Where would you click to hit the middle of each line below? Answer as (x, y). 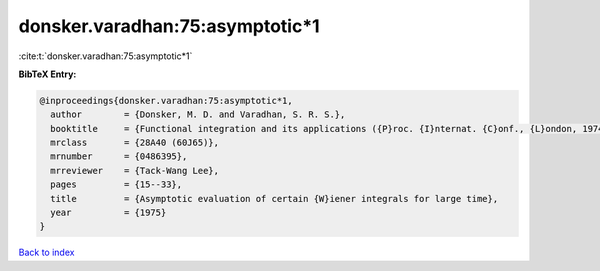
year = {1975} (108, 213)
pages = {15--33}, (116, 184)
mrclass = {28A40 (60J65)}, (135, 143)
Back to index (46, 252)
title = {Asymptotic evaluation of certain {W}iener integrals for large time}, (274, 198)
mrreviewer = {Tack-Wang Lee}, (135, 170)
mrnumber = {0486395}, (119, 156)
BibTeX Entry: (47, 74)
